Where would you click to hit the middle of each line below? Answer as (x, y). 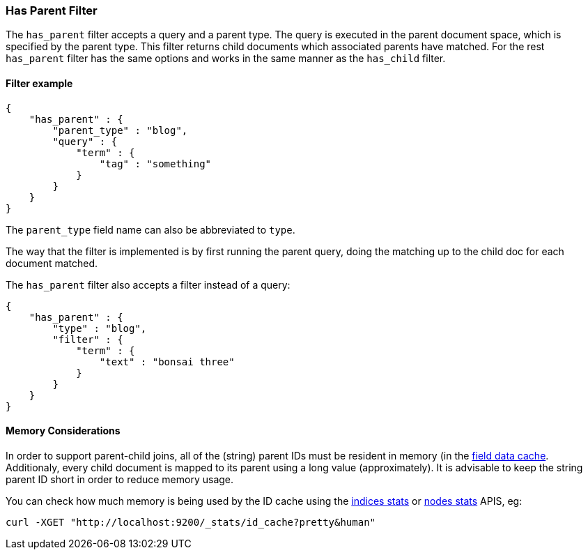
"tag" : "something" (155, 164)
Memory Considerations (63, 431)
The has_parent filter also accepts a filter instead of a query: (148, 284)
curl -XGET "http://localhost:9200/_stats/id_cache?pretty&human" (191, 522)
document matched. (52, 263)
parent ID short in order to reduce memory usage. (120, 479)
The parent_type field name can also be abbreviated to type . (150, 229)
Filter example (39, 83)
